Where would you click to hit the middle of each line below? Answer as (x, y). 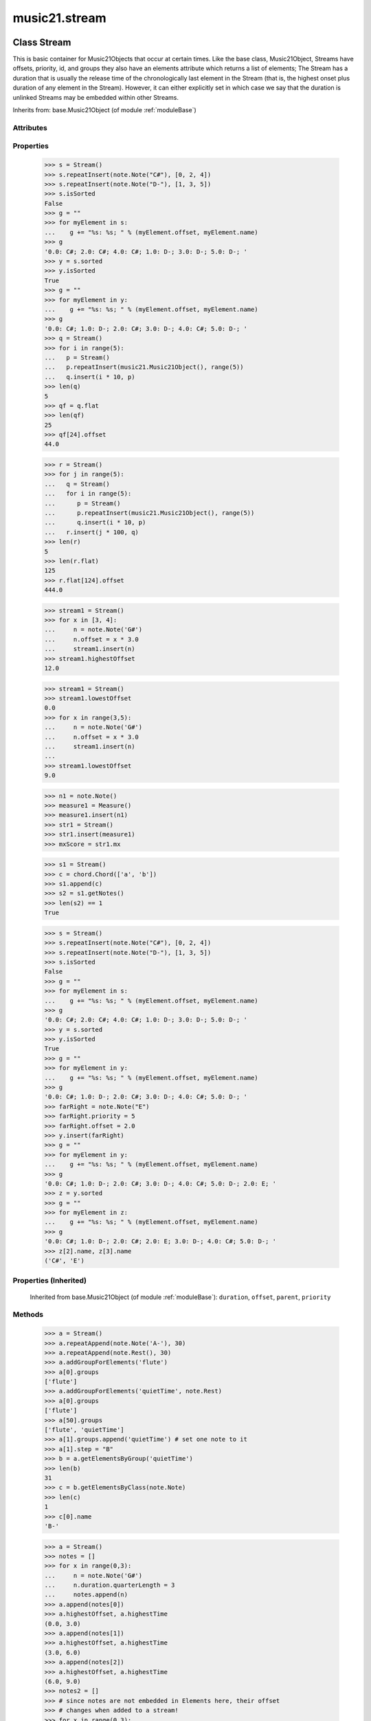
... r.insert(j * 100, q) (91, 532)
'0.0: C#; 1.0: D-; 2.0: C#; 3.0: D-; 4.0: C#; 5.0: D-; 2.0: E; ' (160, 1183)
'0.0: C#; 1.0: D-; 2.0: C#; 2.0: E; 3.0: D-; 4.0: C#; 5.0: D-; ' (160, 1242)
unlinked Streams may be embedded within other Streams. (95, 97)
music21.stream (59, 18)
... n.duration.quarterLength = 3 (110, 1585)
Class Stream (42, 42)
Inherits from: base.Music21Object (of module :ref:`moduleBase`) (105, 110)
